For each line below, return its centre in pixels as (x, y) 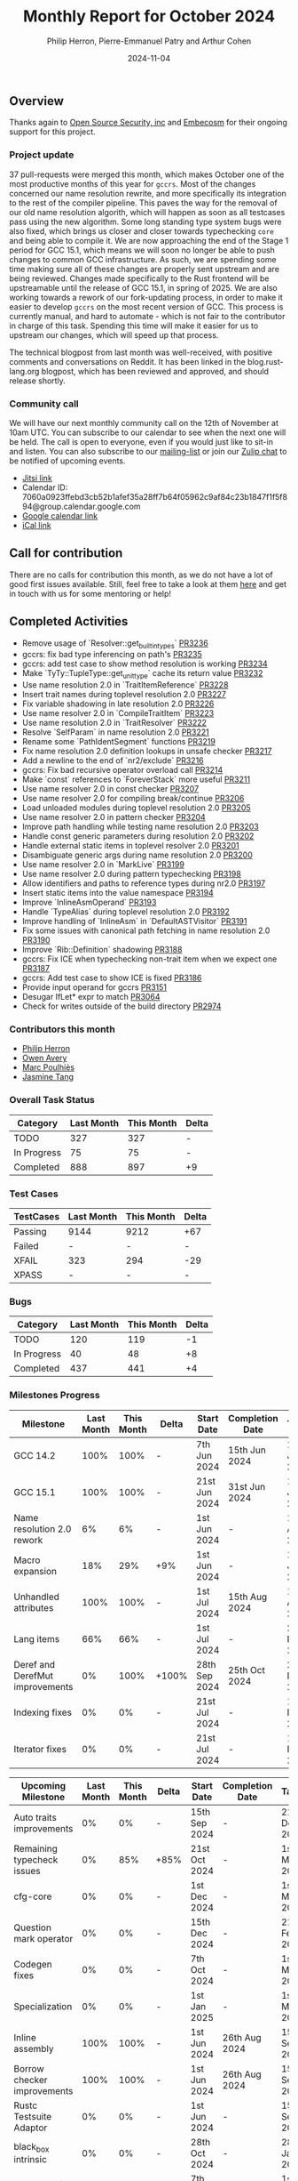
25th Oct (247, 1670)
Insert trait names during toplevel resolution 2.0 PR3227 (124, 695)
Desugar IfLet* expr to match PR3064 (91, 997)
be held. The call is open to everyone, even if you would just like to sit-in (141, 441)
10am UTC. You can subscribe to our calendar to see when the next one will (148, 432)
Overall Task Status (52, 1100)
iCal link (36, 525)
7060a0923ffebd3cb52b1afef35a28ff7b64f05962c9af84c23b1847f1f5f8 (155, 496)
